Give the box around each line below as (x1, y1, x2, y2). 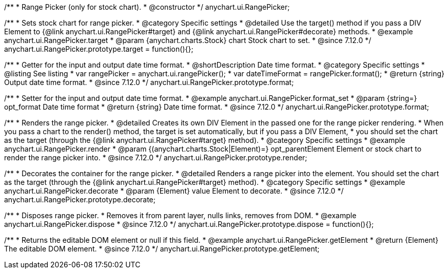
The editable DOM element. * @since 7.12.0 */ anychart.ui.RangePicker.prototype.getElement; (4, 244, 320, 253)
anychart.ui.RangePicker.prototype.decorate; (4, 195, 155, 204)
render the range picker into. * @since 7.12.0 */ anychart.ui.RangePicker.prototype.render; (4, 153, 307, 162)
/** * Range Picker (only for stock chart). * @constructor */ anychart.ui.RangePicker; (4, 3, 290, 11)
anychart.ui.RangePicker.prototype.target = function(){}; (4, 45, 193, 53)
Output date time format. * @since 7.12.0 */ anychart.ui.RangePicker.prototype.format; (4, 78, 294, 87)
